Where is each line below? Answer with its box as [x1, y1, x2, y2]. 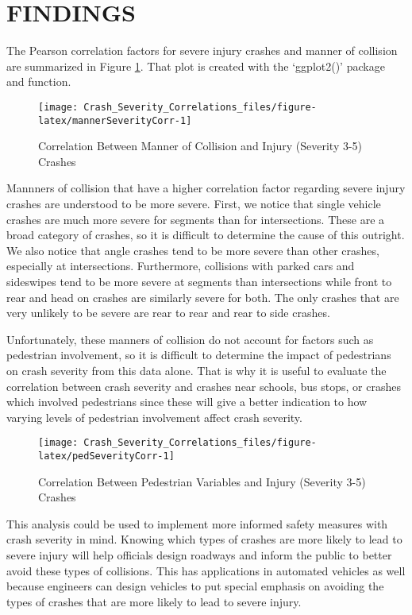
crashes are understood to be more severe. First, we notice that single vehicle [6, 195, 381, 211]
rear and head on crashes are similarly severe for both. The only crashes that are [6, 288, 399, 305]
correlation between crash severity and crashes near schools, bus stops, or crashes [6, 377, 401, 394]
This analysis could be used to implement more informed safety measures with [6, 515, 388, 532]
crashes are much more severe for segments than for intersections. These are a [6, 211, 385, 227]
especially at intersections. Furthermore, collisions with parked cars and [6, 257, 355, 274]
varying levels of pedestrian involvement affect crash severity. [6, 408, 302, 425]
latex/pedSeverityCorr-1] [38, 450, 175, 462]
